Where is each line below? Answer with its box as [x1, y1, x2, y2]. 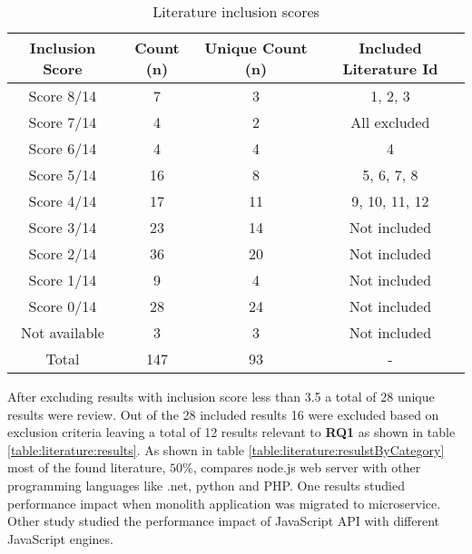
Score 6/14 [28, 138, 97, 159]
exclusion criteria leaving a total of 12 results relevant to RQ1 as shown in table [7, 423, 456, 442]
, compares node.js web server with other [192, 458, 421, 477]
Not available [20, 322, 104, 343]
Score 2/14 [28, 243, 97, 264]
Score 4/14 [28, 190, 97, 211]
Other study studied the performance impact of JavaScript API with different [7, 511, 439, 530]
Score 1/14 [28, 269, 97, 290]
